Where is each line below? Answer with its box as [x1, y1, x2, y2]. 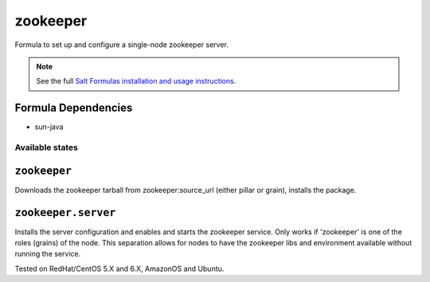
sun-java [34, 122, 64, 131]
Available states [14, 142, 79, 153]
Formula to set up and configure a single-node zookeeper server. [14, 40, 229, 49]
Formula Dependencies [14, 101, 133, 115]
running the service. [14, 249, 81, 259]
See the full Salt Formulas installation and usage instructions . [36, 76, 236, 86]
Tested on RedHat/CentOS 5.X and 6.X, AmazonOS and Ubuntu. [14, 264, 225, 273]
